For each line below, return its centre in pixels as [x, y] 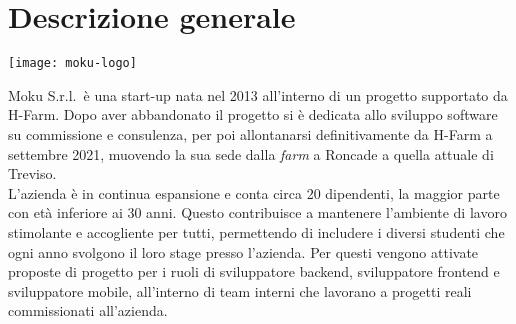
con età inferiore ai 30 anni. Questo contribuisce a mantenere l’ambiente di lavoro [257, 212]
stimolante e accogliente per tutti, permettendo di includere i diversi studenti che [256, 231]
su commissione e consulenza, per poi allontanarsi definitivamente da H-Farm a [250, 133]
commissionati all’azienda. [88, 310]
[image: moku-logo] [72, 63]
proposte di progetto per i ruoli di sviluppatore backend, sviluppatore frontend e [254, 271]
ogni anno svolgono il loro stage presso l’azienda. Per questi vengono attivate [243, 251]
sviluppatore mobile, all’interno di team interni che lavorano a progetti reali [240, 290]
